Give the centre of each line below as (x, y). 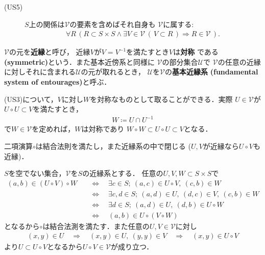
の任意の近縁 (239, 61)
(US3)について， (31, 99)
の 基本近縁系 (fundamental (212, 72)
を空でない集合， (37, 173)
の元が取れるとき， (113, 72)
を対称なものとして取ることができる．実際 (161, 99)
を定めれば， (53, 129)
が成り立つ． (132, 247)
